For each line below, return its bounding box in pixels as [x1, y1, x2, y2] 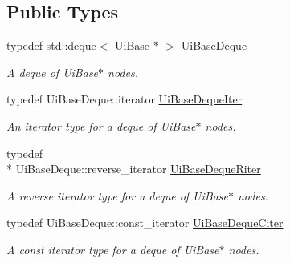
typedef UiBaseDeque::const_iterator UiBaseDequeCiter [6, 214, 284, 231]
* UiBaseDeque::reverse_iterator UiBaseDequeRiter [6, 160, 261, 177]
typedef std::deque [6, 37, 96, 54]
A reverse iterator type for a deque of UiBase [6, 187, 228, 204]
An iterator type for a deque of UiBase [6, 117, 196, 134]
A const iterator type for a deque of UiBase [6, 241, 219, 257]
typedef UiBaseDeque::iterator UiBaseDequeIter [6, 91, 243, 107]
